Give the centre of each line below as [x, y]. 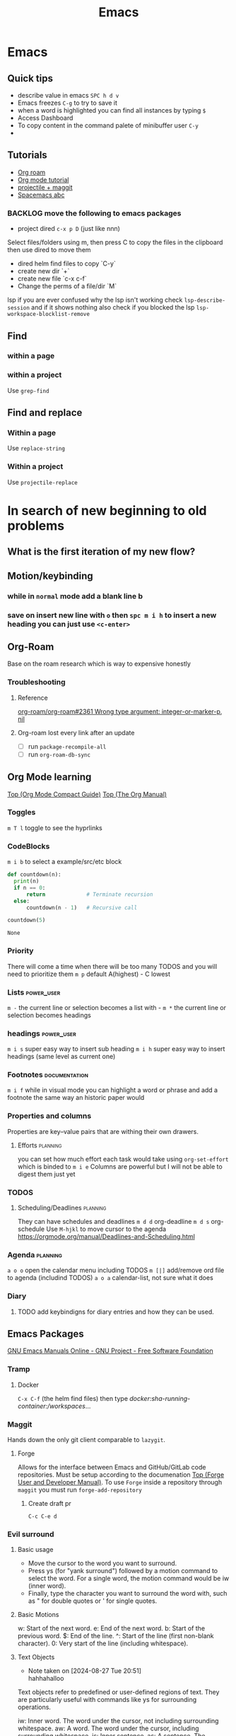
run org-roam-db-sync [59, 754]
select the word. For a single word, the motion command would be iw [129, 1578]
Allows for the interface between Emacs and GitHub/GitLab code [112, 1468]
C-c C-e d [43, 1516]
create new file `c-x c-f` [52, 279]
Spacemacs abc [41, 195]
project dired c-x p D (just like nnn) [69, 229]
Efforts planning [40, 1145]
